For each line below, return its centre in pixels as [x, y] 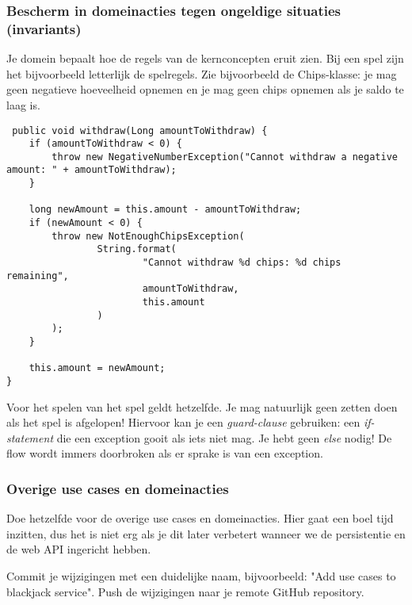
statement [30, 437]
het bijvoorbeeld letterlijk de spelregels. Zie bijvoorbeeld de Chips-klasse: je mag [202, 73]
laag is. [23, 104]
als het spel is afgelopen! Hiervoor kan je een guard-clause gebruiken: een [183, 422]
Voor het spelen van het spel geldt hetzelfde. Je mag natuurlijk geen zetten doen [202, 406]
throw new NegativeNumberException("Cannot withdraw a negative [225, 157]
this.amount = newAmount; [97, 368]
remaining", [38, 276]
